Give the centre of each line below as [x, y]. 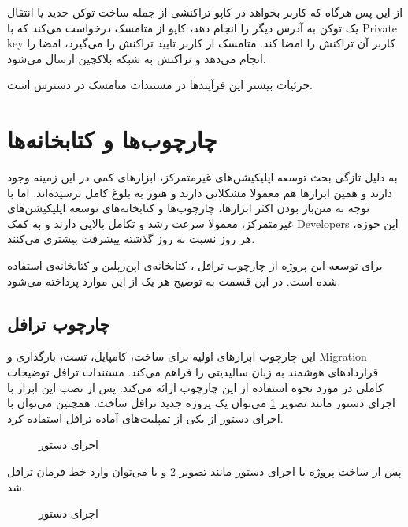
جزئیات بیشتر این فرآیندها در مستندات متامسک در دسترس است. [160, 85]
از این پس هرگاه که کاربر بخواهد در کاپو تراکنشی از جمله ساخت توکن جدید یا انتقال [205, 12]
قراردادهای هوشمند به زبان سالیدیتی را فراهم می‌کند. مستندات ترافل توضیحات [193, 372]
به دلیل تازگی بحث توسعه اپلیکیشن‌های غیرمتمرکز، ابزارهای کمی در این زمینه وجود [202, 177]
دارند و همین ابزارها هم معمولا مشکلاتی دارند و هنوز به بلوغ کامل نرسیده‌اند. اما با [200, 192]
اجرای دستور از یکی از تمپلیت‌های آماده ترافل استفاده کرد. [145, 418]
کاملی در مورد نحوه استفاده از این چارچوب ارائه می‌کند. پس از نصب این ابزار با [195, 387]
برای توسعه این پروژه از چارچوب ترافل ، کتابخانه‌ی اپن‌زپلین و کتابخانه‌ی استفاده [195, 265]
